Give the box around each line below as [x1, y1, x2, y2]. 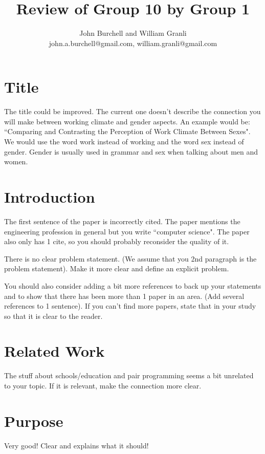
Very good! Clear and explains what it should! [4, 440, 149, 450]
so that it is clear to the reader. [4, 310, 103, 321]
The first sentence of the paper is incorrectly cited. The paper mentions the [4, 215, 240, 226]
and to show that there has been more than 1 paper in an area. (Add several [4, 290, 245, 301]
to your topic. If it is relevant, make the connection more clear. [4, 380, 202, 391]
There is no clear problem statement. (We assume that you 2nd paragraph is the [4, 253, 257, 264]
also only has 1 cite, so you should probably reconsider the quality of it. [4, 236, 229, 247]
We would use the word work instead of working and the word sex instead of [4, 136, 244, 147]
